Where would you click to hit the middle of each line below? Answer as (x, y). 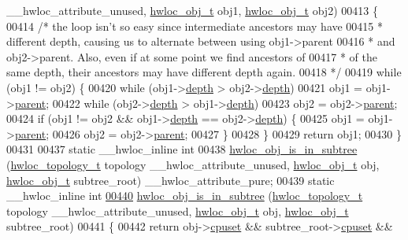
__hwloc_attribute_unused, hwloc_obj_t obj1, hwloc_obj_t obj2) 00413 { (192, 10)
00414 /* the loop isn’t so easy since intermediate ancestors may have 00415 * (195, 26)
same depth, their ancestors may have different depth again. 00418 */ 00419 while (204, 72)
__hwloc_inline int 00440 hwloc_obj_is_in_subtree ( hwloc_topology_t (185, 196)
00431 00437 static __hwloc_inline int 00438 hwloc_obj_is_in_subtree (182, 149)
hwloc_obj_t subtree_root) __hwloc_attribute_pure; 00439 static (171, 180)
